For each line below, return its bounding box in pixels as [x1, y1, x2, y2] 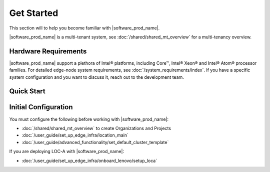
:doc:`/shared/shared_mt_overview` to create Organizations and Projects [21, 125, 171, 131]
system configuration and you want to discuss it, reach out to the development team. [9, 74, 184, 80]
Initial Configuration [9, 103, 73, 112]
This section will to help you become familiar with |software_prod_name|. [9, 25, 160, 31]
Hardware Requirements [9, 47, 87, 55]
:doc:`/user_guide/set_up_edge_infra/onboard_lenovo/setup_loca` [21, 158, 157, 164]
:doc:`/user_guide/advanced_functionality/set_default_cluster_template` [21, 139, 169, 145]
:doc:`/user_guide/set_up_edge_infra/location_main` [21, 132, 128, 138]
